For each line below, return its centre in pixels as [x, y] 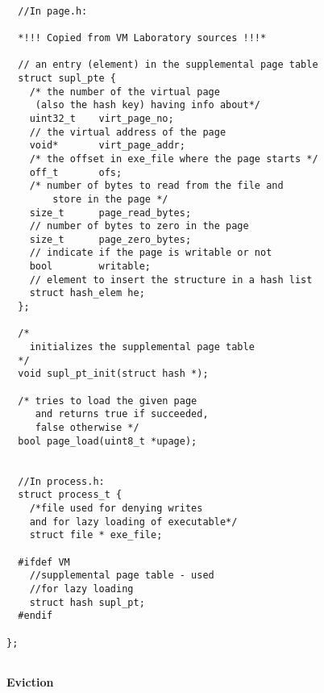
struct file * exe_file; [96, 535]
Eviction [30, 681]
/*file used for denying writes [116, 508]
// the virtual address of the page [128, 132]
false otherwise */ [87, 428]
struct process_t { [70, 495]
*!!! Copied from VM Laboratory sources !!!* [142, 38]
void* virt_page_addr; [107, 146]
